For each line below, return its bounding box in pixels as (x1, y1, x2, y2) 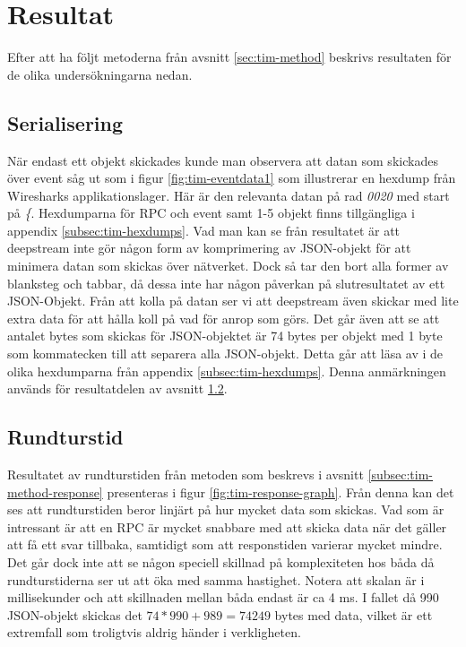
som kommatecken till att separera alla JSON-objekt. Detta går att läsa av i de (7, 344, 444, 363)
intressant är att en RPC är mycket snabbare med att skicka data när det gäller (7, 517, 447, 536)
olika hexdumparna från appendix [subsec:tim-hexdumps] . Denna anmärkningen (7, 361, 446, 380)
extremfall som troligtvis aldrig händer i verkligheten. (7, 623, 301, 642)
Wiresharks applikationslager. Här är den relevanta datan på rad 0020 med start (7, 185, 450, 204)
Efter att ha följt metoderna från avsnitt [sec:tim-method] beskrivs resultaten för (7, 47, 452, 66)
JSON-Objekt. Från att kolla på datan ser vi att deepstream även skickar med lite (7, 291, 459, 310)
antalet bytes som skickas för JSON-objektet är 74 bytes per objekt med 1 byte (7, 326, 443, 345)
